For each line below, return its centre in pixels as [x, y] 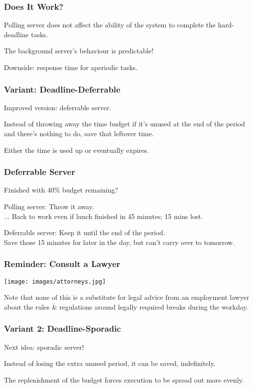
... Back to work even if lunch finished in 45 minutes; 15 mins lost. [103, 216]
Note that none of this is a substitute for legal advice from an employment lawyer [127, 297]
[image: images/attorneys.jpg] [55, 281]
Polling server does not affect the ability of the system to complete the [110, 25]
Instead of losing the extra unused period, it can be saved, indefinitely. [110, 363]
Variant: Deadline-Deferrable [62, 89]
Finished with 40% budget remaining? [61, 190]
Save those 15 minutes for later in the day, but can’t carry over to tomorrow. [119, 242]
